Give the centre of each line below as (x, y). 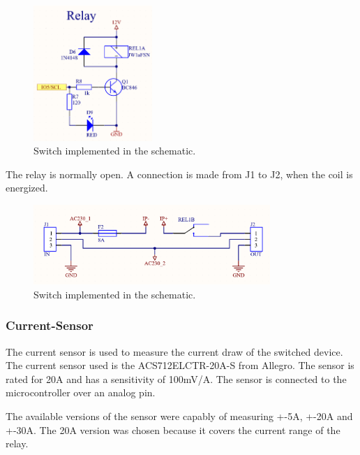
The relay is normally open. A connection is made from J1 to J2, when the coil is (179, 174)
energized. (27, 188)
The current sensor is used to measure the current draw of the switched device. (174, 351)
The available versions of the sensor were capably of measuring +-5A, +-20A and (179, 416)
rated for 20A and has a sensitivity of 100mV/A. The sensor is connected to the (176, 378)
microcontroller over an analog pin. (81, 392)
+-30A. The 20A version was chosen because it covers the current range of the (173, 429)
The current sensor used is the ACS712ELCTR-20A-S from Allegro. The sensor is (180, 365)
